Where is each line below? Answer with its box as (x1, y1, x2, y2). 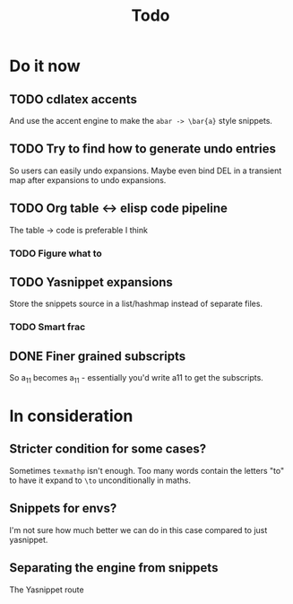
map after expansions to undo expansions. (9, 174, 167, 185)
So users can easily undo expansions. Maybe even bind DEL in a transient (9, 165, 282, 176)
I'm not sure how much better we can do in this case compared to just (9, 524, 268, 535)
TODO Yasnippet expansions (9, 275, 173, 290)
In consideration (9, 406, 134, 426)
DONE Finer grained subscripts (9, 348, 186, 363)
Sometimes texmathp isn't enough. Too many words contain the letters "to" (9, 465, 285, 476)
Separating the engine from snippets (9, 560, 219, 575)
